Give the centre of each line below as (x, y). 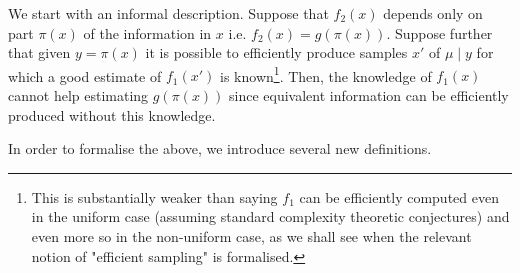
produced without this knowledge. (112, 114)
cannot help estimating (78, 95)
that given (39, 52)
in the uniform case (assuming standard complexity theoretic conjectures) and (270, 216)
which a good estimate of (85, 75)
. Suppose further (439, 32)
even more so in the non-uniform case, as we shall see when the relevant (251, 236)
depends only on (433, 13)
